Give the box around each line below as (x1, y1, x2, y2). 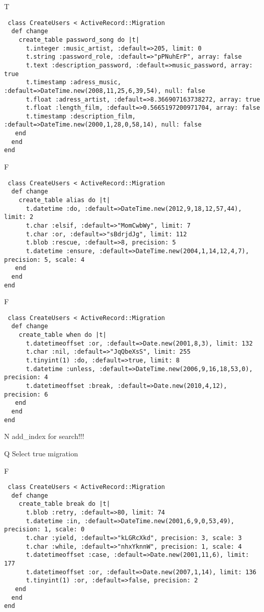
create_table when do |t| (18, 331, 107, 339)
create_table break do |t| (18, 500, 110, 508)
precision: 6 (4, 390, 48, 398)
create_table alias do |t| (18, 197, 110, 204)
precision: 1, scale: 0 (4, 526, 85, 533)
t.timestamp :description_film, (26, 112, 136, 120)
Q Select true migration (4, 448, 78, 458)
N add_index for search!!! (4, 431, 84, 442)
